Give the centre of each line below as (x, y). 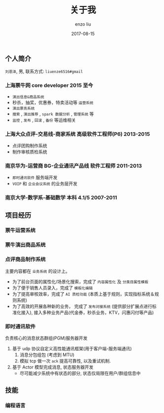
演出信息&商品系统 (28, 97)
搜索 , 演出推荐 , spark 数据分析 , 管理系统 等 (53, 113)
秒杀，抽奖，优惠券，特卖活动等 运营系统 (53, 102)
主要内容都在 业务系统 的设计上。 (38, 271)
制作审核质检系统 (30, 151)
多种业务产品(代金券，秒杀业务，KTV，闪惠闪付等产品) (98, 312)
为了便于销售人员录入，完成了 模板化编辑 (52, 288)
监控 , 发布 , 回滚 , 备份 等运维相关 (44, 120)
